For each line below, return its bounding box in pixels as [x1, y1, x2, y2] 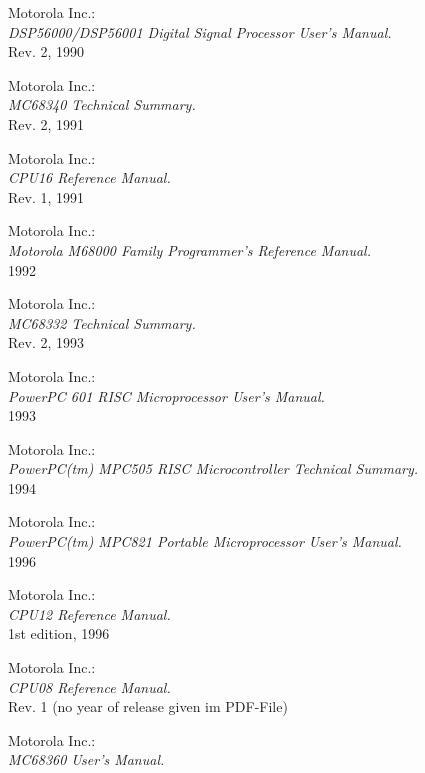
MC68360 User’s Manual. [8, 749, 165, 770]
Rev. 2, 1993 [8, 332, 85, 353]
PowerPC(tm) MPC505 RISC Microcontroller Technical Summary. [8, 458, 419, 479]
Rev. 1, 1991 [8, 186, 85, 207]
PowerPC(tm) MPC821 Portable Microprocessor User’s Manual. [8, 531, 402, 552]
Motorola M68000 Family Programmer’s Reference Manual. [8, 239, 372, 260]
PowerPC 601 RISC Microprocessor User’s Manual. [8, 385, 325, 406]
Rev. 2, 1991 [8, 113, 85, 134]
